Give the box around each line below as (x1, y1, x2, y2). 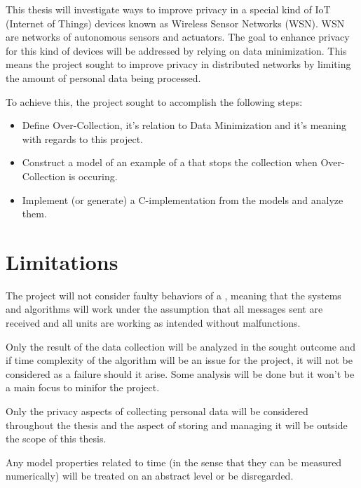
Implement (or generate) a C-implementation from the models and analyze (22, 192, 343, 207)
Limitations (6, 247, 118, 276)
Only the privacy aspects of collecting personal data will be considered (6, 404, 308, 418)
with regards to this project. (22, 131, 143, 146)
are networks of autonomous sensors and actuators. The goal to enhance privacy (6, 29, 350, 44)
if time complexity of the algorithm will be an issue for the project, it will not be (6, 353, 353, 367)
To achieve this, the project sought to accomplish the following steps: (6, 94, 303, 109)
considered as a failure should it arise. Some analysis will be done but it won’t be (6, 366, 355, 381)
